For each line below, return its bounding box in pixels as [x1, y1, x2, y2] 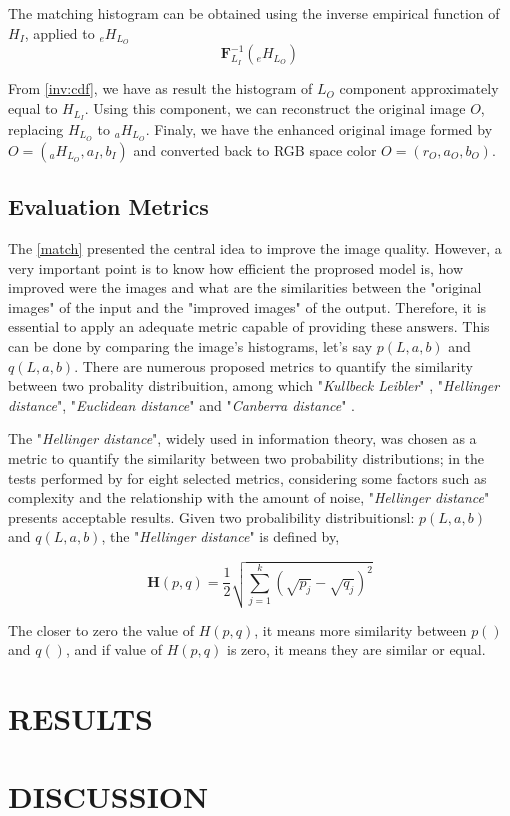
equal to [8, 98, 58, 119]
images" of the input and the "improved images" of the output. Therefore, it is [8, 296, 487, 317]
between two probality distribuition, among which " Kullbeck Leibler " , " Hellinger [8, 375, 500, 396]
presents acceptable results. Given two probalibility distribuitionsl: [8, 506, 415, 527]
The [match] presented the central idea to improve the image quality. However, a [8, 237, 502, 258]
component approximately [339, 78, 499, 99]
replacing [8, 118, 64, 139]
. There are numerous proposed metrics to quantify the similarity [74, 355, 473, 376]
